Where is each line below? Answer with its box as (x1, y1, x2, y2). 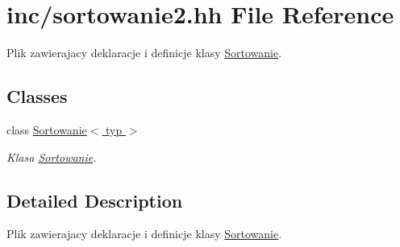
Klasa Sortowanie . (6, 148, 97, 165)
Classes (6, 84, 68, 109)
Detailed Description (6, 187, 183, 212)
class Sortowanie (6, 121, 87, 138)
